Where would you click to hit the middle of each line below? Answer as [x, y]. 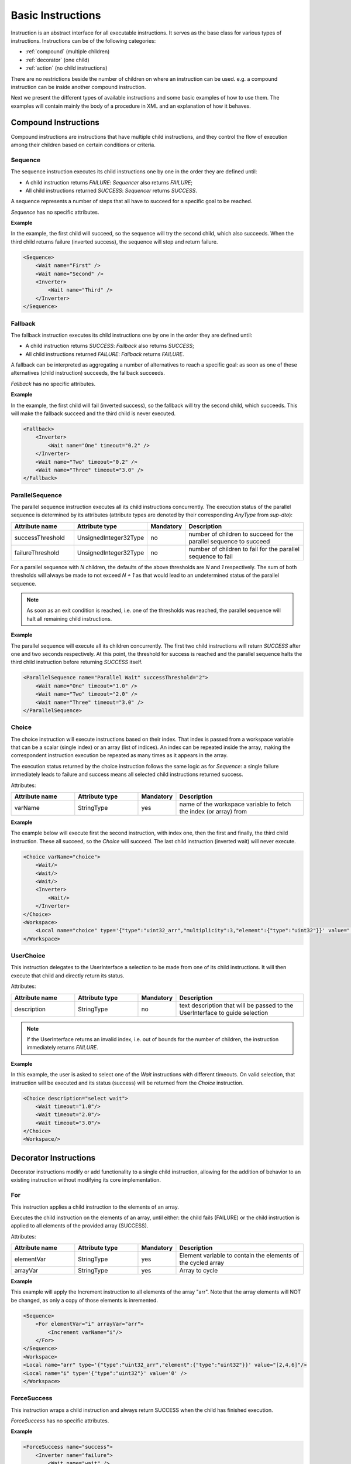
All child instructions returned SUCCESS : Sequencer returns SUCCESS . [111, 190]
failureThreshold [37, 552]
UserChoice [28, 956]
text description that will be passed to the [236, 1005]
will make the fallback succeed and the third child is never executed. [93, 413]
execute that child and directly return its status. [68, 976]
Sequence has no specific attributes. [55, 212]
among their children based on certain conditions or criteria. [83, 145]
